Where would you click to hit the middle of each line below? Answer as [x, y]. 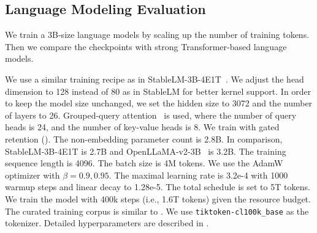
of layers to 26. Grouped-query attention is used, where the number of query [151, 115]
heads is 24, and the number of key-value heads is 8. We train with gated [142, 127]
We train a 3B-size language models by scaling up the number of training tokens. [157, 35]
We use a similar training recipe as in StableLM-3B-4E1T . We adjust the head [155, 79]
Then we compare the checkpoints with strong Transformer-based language [146, 46]
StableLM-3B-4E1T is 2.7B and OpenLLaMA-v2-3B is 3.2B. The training [146, 151]
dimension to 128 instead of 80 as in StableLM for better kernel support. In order [158, 91]
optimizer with [32, 175]
